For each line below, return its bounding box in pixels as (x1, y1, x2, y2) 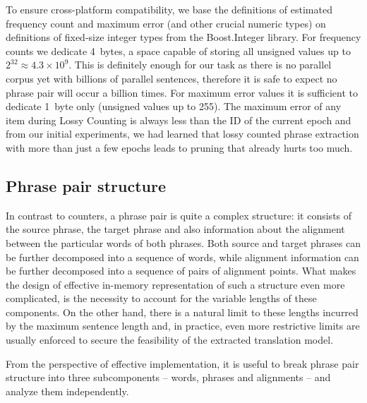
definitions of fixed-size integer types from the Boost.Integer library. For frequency (6, 30, 361, 44)
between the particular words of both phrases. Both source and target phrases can (6, 235, 361, 250)
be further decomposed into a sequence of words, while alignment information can (6, 249, 359, 264)
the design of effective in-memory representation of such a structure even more (6, 277, 345, 291)
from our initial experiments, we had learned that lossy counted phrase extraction (6, 126, 359, 141)
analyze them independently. (6, 383, 129, 398)
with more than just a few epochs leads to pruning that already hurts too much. (6, 140, 353, 155)
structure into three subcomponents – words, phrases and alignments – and (6, 370, 331, 385)
